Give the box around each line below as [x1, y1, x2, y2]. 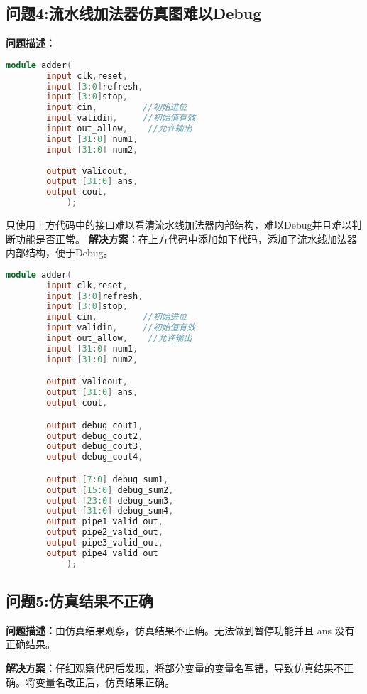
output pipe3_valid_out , [46, 538, 163, 548]
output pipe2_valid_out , [46, 527, 163, 538]
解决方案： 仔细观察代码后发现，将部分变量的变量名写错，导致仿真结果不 [6, 661, 344, 676]
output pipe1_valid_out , [46, 516, 163, 527]
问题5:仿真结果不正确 [6, 590, 153, 612]
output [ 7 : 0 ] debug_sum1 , [46, 474, 169, 484]
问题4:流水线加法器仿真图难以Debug [6, 2, 262, 24]
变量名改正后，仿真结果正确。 [35, 674, 175, 689]
